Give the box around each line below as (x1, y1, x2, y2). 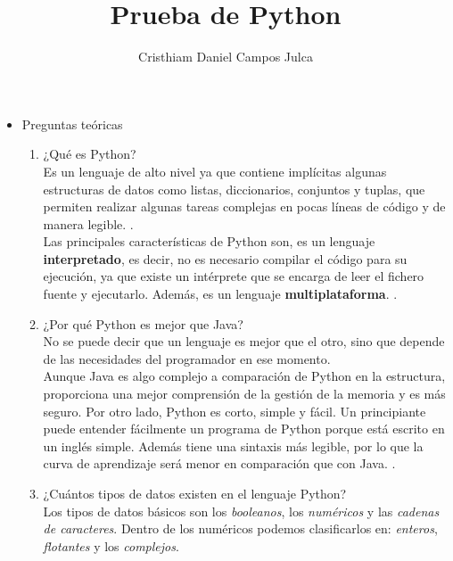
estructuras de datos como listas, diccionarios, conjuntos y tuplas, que (43, 179, 425, 198)
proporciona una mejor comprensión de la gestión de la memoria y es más (43, 384, 446, 403)
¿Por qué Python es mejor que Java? (43, 314, 243, 333)
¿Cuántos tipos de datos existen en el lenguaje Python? (43, 484, 347, 502)
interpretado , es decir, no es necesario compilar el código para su (43, 249, 408, 268)
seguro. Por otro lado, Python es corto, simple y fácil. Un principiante (43, 401, 426, 420)
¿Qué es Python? (43, 144, 136, 163)
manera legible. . (43, 214, 134, 233)
